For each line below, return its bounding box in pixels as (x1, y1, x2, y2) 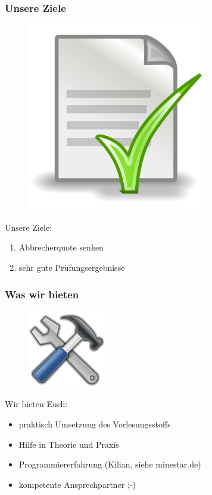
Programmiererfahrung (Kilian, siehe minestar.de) (18, 458, 201, 470)
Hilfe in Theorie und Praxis (18, 438, 119, 450)
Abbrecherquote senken (18, 241, 104, 253)
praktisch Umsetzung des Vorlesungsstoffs (18, 418, 171, 430)
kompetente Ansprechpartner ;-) (18, 478, 136, 490)
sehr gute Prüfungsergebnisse (18, 261, 125, 273)
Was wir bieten (5, 286, 79, 301)
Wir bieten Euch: (5, 398, 68, 410)
